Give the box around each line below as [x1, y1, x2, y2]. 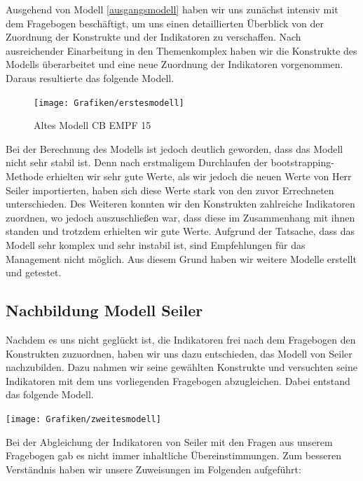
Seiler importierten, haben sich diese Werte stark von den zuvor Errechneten [6, 182, 334, 197]
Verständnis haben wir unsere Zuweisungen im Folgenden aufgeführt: [6, 461, 301, 476]
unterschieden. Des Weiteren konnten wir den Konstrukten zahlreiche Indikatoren [6, 196, 355, 211]
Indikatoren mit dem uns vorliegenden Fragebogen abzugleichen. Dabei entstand [6, 373, 350, 388]
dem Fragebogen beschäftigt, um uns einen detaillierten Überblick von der [6, 15, 324, 30]
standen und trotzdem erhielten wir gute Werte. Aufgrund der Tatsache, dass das [6, 224, 355, 238]
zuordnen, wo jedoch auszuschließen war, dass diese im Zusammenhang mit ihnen [6, 210, 355, 224]
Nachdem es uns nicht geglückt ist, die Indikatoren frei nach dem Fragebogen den [6, 332, 356, 346]
